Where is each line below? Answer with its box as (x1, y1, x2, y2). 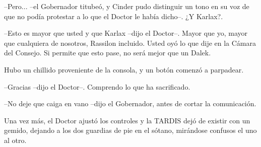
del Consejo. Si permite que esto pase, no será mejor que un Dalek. (4, 47, 211, 58)
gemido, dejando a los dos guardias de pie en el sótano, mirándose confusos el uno (4, 125, 257, 135)
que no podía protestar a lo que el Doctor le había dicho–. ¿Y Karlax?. (4, 11, 223, 21)
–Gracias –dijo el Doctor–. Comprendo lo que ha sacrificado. (4, 81, 190, 92)
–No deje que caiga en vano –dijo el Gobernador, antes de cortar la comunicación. (4, 98, 256, 109)
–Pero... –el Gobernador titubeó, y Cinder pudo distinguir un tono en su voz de (4, 1, 249, 11)
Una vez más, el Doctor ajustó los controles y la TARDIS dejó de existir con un (4, 115, 250, 125)
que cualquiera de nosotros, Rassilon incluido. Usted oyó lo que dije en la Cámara (4, 37, 256, 48)
